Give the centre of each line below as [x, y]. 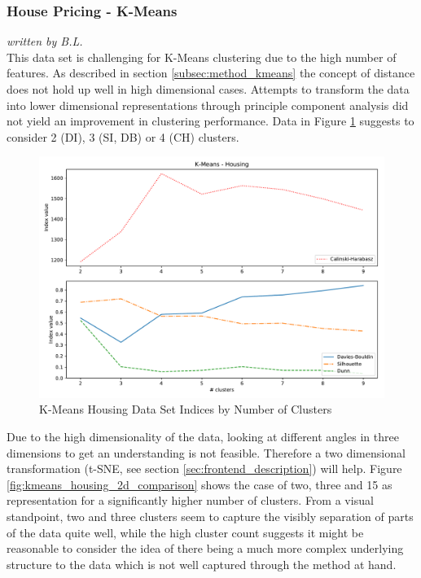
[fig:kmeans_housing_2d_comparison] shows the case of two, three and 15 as [200, 484]
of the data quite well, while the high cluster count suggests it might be [185, 532]
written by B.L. [45, 41]
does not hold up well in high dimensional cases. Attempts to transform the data [208, 89]
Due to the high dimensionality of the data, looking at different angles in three [203, 437]
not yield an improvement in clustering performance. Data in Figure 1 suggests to [210, 121]
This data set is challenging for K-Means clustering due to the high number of [202, 57]
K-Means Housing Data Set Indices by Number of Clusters [186, 409]
